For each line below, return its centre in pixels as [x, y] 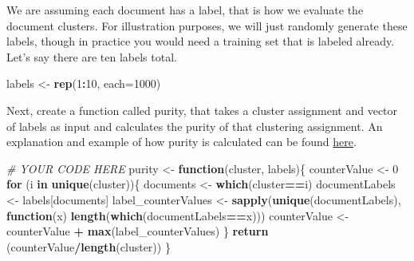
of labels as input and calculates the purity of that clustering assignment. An [195, 126]
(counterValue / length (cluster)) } [89, 246]
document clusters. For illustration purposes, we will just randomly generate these [207, 25]
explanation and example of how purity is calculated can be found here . [181, 142]
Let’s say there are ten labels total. [92, 56]
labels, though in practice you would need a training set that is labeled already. [201, 41]
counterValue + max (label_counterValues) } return [138, 231]
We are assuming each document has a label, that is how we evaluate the [185, 10]
